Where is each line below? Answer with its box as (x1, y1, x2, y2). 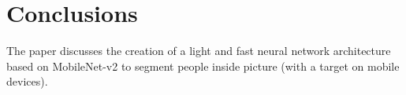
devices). (6, 73, 48, 90)
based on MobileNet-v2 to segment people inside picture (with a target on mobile (6, 57, 400, 74)
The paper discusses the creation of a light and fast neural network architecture (6, 42, 391, 59)
